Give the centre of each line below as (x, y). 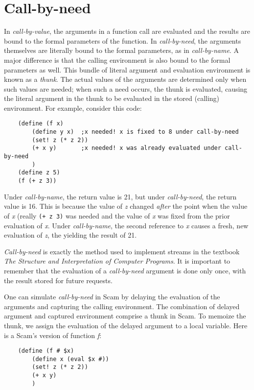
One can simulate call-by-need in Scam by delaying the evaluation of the (112, 297)
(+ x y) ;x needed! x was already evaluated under (127, 148)
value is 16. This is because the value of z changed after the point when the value (126, 206)
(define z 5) (39, 173)
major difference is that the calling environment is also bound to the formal (117, 60)
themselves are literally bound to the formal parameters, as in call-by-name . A (121, 50)
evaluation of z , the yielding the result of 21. (70, 235)
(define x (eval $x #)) (70, 359)
